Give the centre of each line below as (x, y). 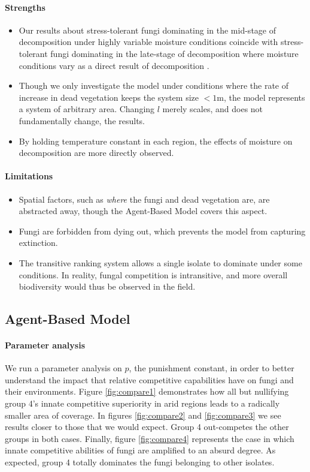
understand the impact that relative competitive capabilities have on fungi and (149, 379)
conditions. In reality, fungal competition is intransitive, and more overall (153, 274)
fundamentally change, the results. (82, 120)
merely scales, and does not (213, 109)
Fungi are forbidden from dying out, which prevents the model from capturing (162, 231)
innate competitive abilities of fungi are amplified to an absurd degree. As (140, 450)
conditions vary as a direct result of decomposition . (114, 65)
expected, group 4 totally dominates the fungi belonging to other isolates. (140, 462)
